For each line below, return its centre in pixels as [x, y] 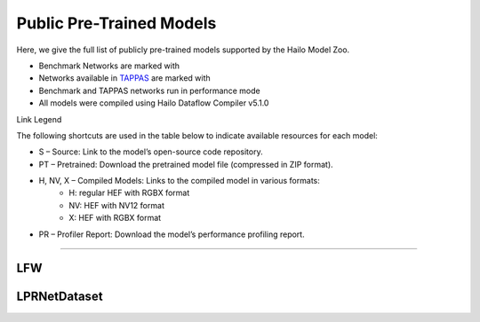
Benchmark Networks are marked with [109, 66]
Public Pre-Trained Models [116, 23]
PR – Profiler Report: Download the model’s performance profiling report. [172, 234]
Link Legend [39, 119]
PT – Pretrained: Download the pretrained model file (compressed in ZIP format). [186, 164]
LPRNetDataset [60, 297]
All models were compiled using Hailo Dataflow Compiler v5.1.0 [154, 103]
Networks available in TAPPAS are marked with [124, 78]
